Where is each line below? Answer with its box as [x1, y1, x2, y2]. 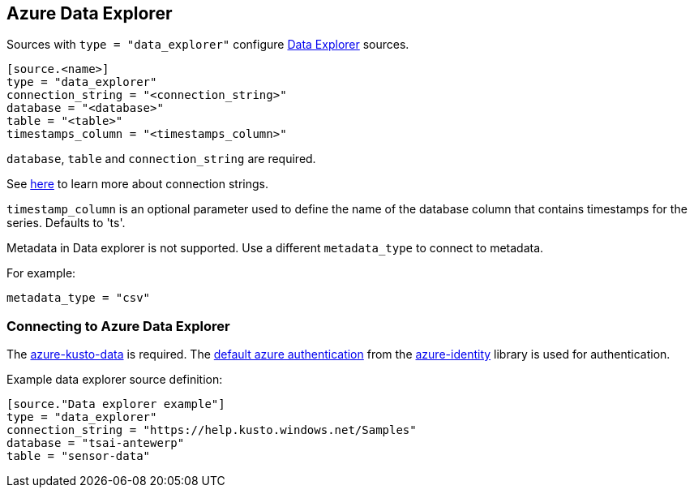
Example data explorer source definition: [6, 372, 223, 387]
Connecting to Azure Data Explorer [6, 317, 230, 334]
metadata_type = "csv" [6, 291, 151, 305]
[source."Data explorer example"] [6, 397, 225, 411]
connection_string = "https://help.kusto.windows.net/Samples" [6, 423, 417, 437]
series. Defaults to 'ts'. [6, 216, 126, 230]
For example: [6, 266, 76, 281]
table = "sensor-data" [6, 449, 151, 463]
